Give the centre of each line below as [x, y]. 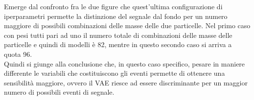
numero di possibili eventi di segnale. [59, 92]
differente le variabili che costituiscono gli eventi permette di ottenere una [115, 73]
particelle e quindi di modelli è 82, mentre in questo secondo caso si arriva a [118, 44]
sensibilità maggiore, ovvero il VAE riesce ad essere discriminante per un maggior [126, 82]
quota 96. [18, 54]
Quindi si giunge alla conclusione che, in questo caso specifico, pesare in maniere [125, 63]
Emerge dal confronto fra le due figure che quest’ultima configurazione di [113, 6]
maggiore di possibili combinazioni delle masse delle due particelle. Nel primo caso [127, 25]
